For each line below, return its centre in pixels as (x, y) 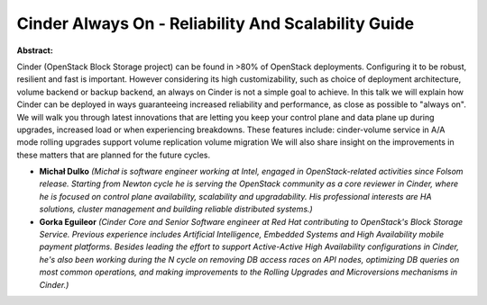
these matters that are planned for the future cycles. (114, 155)
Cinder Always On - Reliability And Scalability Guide (216, 23)
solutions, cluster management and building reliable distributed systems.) (176, 209)
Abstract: (35, 50)
